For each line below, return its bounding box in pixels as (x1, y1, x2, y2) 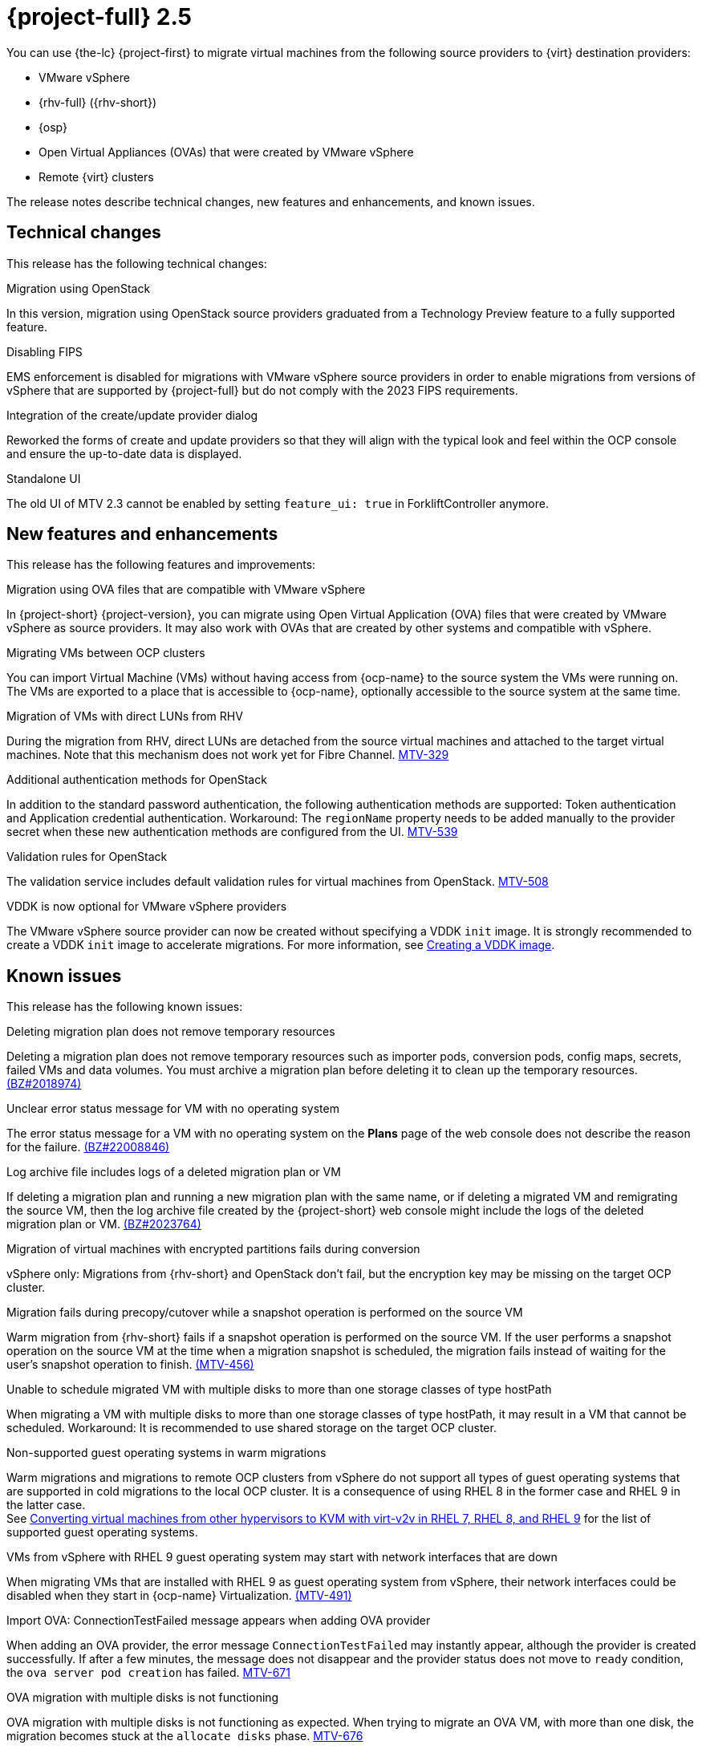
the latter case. (6, 1498, 86, 1512)
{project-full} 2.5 (6, 3, 193, 30)
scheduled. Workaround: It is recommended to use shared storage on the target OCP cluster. (6, 1421, 497, 1435)
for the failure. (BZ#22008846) (6, 1140, 170, 1155)
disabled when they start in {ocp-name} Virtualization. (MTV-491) (6, 1589, 352, 1603)
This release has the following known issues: (6, 1000, 243, 1014)
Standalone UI (6, 471, 81, 485)
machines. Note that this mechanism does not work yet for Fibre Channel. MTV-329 (6, 748, 449, 762)
